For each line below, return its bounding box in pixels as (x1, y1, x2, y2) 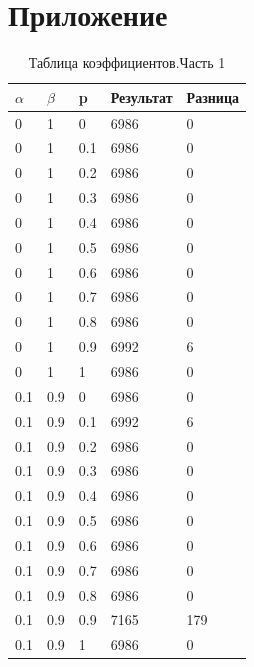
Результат (110, 86, 173, 107)
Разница (186, 86, 239, 107)
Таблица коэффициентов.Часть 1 (28, 52, 226, 73)
